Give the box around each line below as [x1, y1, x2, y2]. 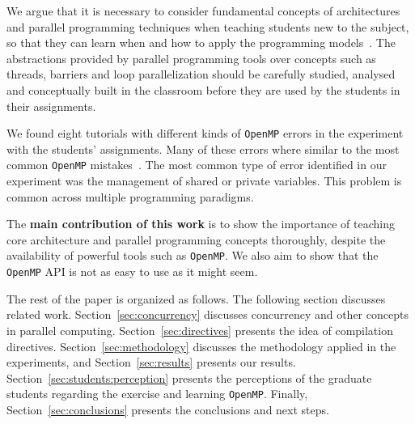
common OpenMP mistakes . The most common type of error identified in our [6, 156, 387, 173]
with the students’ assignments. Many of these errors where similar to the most [6, 140, 400, 157]
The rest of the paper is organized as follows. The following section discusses [6, 290, 386, 307]
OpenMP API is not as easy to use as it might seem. [6, 263, 258, 280]
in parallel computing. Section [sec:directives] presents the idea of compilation [6, 321, 393, 338]
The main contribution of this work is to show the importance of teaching [6, 215, 395, 232]
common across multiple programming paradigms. [6, 188, 254, 205]
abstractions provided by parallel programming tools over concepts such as [6, 49, 376, 66]
